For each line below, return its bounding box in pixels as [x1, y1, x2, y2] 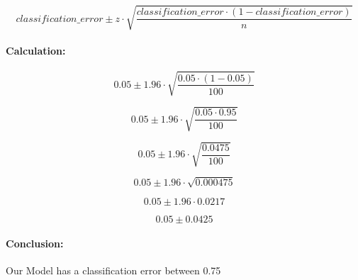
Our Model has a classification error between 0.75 [6, 263, 221, 278]
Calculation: [6, 43, 66, 58]
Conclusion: [6, 236, 64, 251]
